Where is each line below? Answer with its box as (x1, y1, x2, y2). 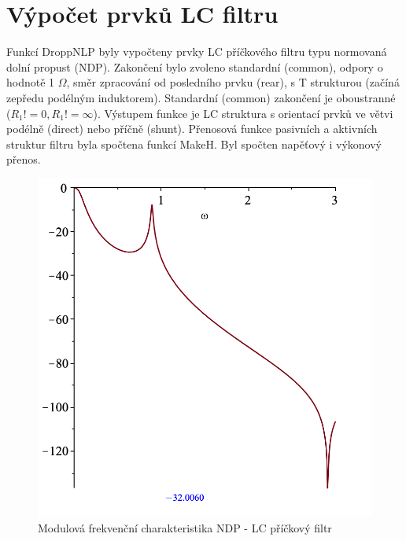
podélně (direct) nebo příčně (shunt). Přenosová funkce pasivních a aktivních (6, 120, 378, 137)
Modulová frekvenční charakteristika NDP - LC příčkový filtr (38, 519, 332, 535)
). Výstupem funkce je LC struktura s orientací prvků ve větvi (93, 105, 393, 121)
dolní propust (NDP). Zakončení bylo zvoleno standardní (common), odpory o (6, 58, 383, 75)
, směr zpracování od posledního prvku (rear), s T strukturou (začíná (66, 74, 400, 90)
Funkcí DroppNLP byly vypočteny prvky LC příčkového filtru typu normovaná (6, 43, 387, 60)
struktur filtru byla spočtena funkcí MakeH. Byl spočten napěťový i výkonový (6, 135, 382, 152)
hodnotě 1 (6, 74, 55, 90)
